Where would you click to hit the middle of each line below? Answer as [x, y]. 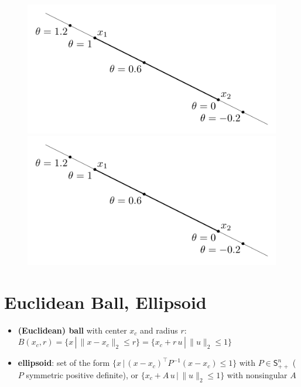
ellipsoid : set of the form [64, 363]
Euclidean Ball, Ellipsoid [105, 302]
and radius [159, 330]
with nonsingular [257, 374]
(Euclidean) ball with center [72, 330]
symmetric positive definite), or [82, 374]
